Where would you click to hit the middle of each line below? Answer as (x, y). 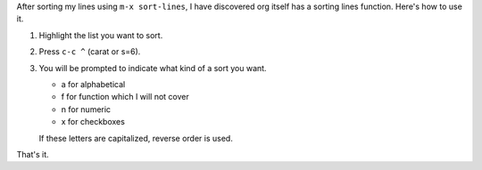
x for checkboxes (93, 122)
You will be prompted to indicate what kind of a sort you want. (153, 68)
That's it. (33, 154)
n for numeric (86, 109)
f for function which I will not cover (125, 97)
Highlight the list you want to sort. (101, 35)
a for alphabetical (93, 84)
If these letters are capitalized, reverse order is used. (136, 138)
